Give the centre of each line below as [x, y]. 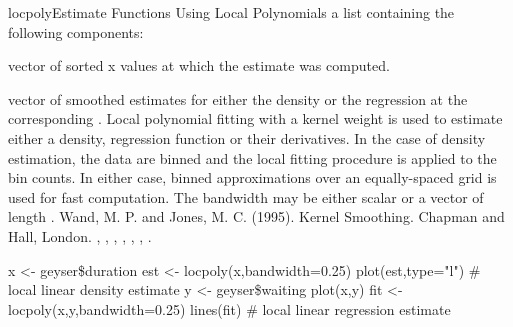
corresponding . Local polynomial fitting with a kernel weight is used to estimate [255, 118]
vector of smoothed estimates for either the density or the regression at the [238, 98]
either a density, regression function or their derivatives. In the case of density [247, 137]
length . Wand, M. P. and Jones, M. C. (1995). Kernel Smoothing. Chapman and [256, 216]
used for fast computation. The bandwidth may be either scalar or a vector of [246, 196]
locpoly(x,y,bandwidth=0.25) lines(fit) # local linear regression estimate [229, 308]
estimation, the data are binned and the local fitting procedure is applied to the [252, 157]
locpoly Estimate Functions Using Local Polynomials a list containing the [231, 12]
